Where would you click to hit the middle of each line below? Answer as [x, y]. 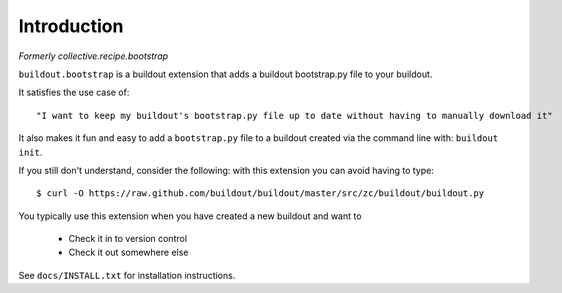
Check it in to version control [128, 239]
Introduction [71, 26]
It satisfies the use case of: [74, 92]
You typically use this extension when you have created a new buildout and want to [190, 216]
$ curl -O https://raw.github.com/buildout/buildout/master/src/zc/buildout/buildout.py [260, 193]
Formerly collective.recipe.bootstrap [93, 56]
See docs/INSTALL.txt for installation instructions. [127, 275]
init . [30, 152]
